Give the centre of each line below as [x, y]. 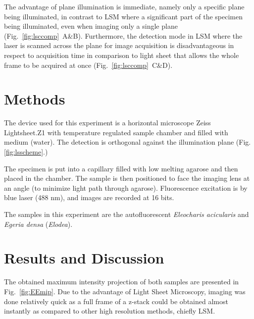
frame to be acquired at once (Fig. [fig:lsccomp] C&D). [88, 65]
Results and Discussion [84, 258]
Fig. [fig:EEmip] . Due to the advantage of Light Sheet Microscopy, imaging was [125, 291]
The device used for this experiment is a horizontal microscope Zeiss [107, 123]
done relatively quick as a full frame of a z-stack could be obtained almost [116, 301]
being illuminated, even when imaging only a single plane [91, 26]
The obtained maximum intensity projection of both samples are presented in [122, 282]
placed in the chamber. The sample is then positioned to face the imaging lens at [127, 178]
